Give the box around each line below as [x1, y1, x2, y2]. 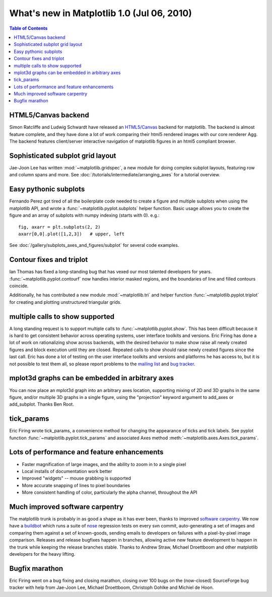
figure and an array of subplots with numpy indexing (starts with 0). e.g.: [9, 212, 160, 219]
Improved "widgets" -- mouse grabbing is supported [22, 475, 131, 481]
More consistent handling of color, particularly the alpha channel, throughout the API [22, 489, 197, 496]
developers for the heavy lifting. [9, 551, 76, 557]
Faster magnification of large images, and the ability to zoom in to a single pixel [22, 461, 186, 467]
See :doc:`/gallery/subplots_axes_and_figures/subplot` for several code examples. [9, 242, 179, 248]
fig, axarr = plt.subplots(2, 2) [18, 224, 101, 230]
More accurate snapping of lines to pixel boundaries [22, 482, 130, 488]
